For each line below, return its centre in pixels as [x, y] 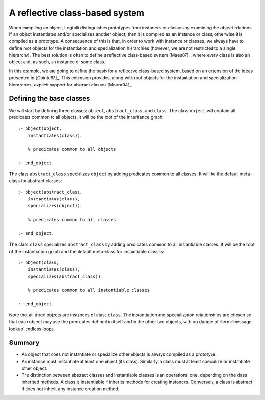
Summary [24, 343]
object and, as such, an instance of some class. [57, 62]
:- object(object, [40, 129]
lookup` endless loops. [32, 329]
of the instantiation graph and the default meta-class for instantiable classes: [87, 251]
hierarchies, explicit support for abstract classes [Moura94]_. [71, 85]
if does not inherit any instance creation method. [70, 389]
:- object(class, [39, 263]
